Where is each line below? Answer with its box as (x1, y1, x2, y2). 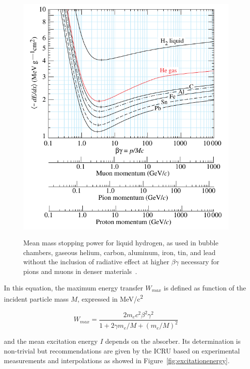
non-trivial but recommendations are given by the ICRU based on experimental (4, 346, 240, 356)
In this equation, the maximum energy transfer (4, 282, 143, 292)
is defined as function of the (164, 282, 246, 292)
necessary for (181, 257, 219, 267)
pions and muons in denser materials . (23, 266, 137, 276)
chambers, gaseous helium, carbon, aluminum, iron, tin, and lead (23, 247, 216, 257)
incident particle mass (4, 293, 69, 304)
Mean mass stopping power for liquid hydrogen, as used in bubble (23, 238, 219, 248)
